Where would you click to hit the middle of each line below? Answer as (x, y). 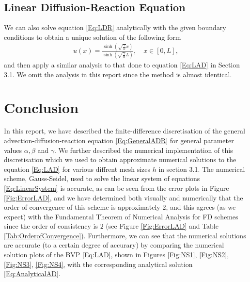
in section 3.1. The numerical (202, 169)
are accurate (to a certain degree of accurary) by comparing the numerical (114, 245)
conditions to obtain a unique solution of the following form (93, 37)
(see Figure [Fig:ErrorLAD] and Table (162, 226)
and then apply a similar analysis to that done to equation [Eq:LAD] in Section (122, 65)
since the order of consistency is (51, 226)
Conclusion (41, 108)
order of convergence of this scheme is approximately (82, 207)
